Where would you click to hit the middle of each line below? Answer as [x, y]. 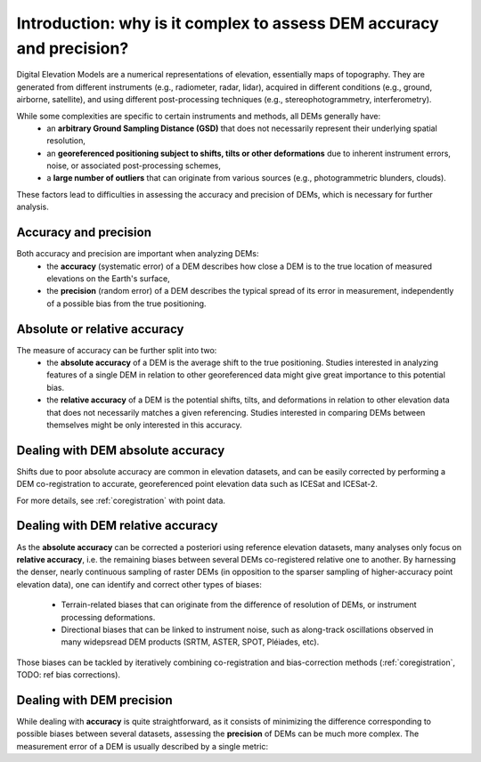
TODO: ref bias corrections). [68, 675]
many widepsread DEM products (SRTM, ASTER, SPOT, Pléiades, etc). [190, 642]
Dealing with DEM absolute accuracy [121, 450]
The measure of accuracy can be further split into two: [117, 350]
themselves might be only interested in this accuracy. [144, 425]
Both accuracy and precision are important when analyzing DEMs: [138, 254]
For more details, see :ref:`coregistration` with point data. [121, 500]
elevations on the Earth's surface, [108, 278]
